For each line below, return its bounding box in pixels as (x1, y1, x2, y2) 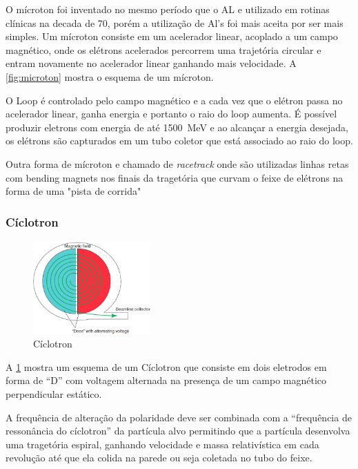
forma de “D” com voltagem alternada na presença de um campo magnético (6, 373, 327, 387)
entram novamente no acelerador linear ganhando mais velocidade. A (6, 56, 297, 70)
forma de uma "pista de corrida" (6, 184, 141, 198)
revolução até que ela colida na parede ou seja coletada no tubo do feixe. (6, 450, 312, 465)
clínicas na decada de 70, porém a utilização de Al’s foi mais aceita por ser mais (6, 15, 344, 30)
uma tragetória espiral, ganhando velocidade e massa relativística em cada (6, 437, 319, 451)
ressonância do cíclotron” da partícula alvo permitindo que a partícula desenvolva (6, 423, 350, 438)
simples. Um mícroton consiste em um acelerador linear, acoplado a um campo (6, 29, 338, 44)
